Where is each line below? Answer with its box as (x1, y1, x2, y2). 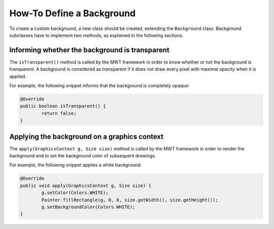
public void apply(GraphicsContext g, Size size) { (20, 183, 152, 188)
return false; (41, 110, 77, 116)
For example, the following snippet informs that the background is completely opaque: (9, 83, 190, 89)
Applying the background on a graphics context (9, 132, 164, 141)
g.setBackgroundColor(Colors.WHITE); (41, 204, 135, 210)
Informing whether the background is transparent (9, 46, 169, 54)
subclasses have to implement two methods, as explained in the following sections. (9, 32, 184, 38)
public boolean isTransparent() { (20, 103, 106, 109)
